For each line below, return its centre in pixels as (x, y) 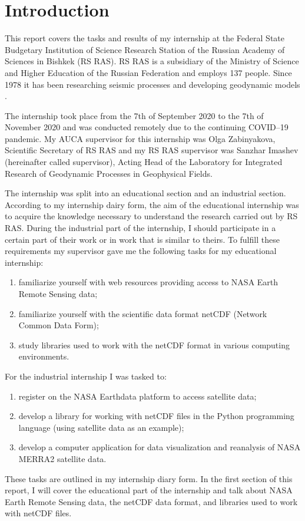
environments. (44, 356)
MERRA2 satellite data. (62, 458)
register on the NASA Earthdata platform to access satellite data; (137, 396)
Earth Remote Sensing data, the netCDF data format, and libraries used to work (151, 501)
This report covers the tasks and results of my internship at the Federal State (145, 38)
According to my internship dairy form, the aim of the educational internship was (152, 204)
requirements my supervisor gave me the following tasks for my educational (141, 251)
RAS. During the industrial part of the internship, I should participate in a (140, 228)
